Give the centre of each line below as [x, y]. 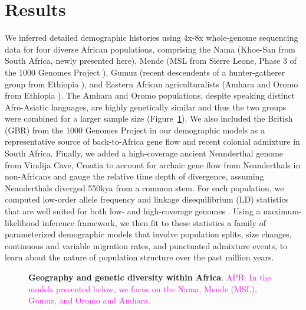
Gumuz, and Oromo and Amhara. [90, 300]
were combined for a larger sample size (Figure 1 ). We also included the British [149, 118]
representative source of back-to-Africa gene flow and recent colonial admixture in [152, 141]
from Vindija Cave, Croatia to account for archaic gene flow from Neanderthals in [153, 164]
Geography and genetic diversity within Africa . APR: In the [150, 277]
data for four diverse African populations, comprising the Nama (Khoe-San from [150, 49]
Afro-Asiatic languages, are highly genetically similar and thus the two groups [146, 107]
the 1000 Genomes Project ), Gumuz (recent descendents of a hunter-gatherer [145, 72]
